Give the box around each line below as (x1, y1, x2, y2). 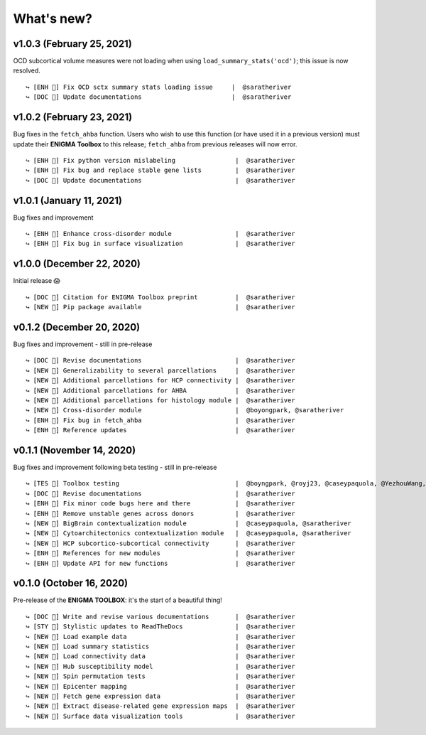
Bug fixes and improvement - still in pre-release (13, 340, 153, 348)
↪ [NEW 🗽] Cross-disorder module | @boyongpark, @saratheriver (26, 406, 344, 414)
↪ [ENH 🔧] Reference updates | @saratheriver (26, 426, 295, 434)
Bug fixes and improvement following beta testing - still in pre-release (13, 463, 217, 472)
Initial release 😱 (13, 277, 60, 285)
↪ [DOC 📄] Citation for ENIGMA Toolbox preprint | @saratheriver (26, 293, 295, 301)
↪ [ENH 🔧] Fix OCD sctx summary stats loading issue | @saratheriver (26, 82, 292, 91)
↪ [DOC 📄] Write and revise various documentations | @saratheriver (26, 612, 295, 621)
